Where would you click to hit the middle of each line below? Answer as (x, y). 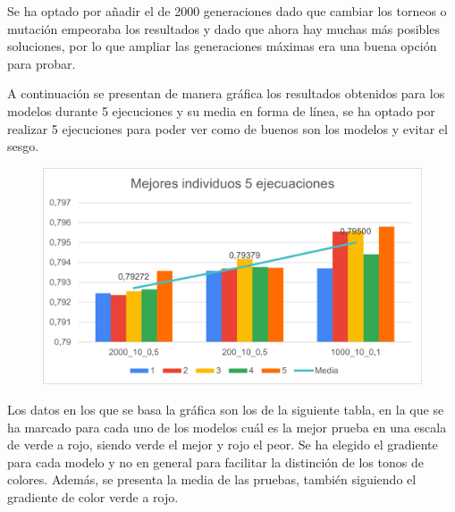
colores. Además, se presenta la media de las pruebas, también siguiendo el (212, 479)
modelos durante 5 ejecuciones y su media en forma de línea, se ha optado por (221, 110)
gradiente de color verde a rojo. (93, 496)
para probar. (42, 63)
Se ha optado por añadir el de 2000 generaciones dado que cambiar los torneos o (227, 11)
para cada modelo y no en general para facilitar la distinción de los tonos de (215, 462)
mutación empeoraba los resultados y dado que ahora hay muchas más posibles (224, 28)
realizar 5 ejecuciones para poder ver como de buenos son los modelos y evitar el (227, 128)
